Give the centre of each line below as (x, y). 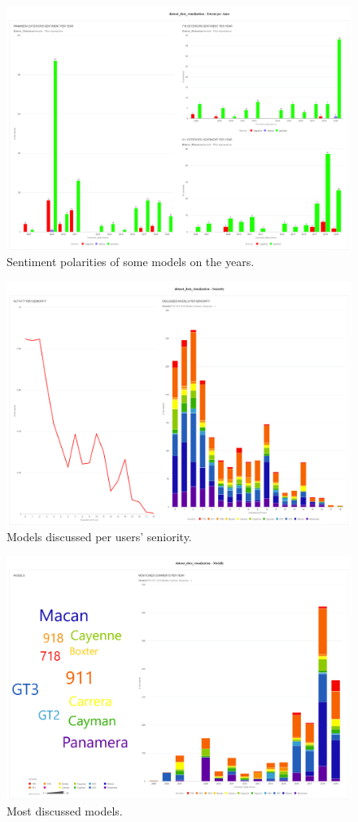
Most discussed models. (65, 811)
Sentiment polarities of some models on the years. (131, 261)
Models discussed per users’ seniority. (99, 536)
